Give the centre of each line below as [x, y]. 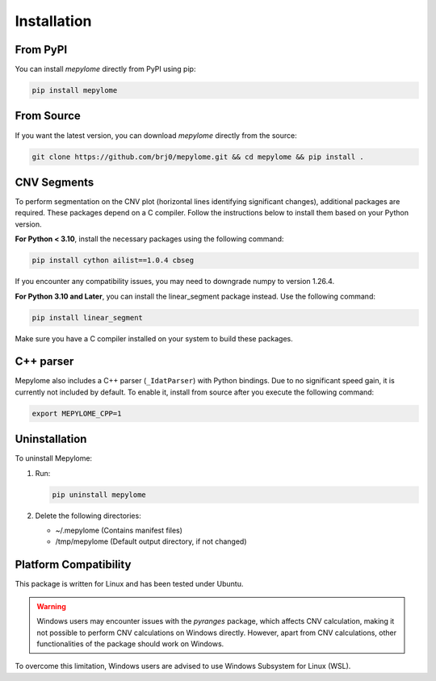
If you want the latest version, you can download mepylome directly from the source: [156, 135]
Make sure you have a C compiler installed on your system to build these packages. [154, 338]
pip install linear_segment [87, 318]
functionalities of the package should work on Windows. [130, 643]
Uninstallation [51, 439]
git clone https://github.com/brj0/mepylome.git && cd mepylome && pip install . [198, 157]
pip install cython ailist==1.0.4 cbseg [113, 261]
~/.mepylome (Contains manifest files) [119, 531]
